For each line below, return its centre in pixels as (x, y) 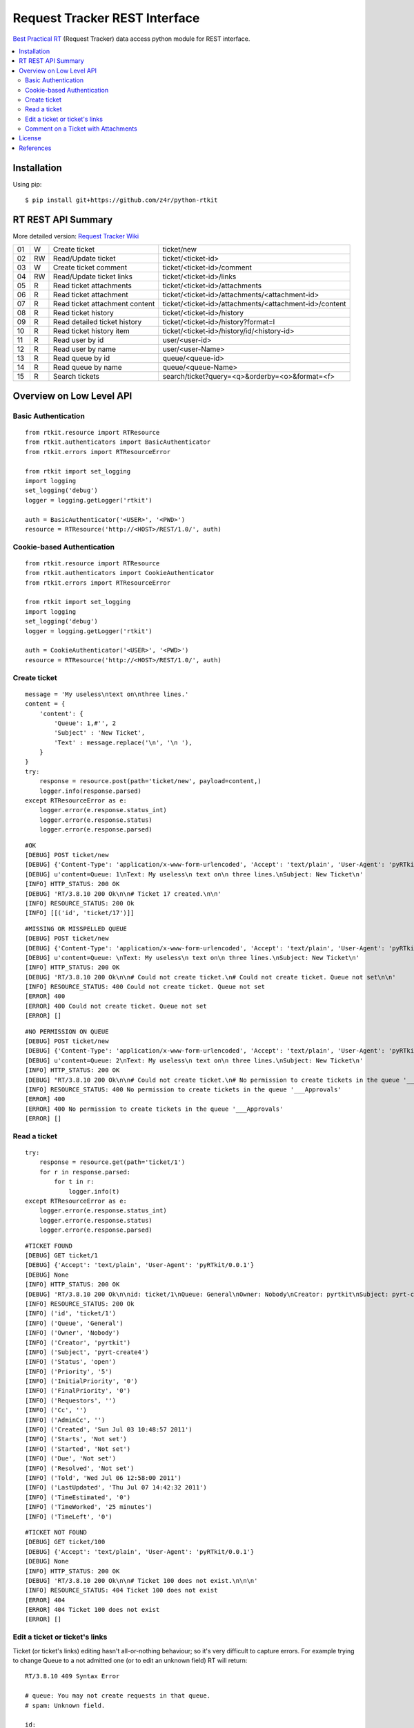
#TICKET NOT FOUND (56, 1532)
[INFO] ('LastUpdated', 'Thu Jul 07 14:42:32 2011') (116, 1487)
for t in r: (74, 1182)
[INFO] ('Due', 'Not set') (71, 1459)
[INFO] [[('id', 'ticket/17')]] (80, 913)
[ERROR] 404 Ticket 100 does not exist (92, 1610)
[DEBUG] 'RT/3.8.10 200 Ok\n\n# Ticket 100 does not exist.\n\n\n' (141, 1580)
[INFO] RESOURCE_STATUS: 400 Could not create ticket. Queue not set (145, 987)
